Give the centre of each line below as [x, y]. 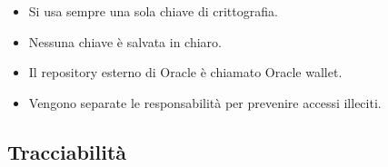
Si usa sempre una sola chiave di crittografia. [153, 11]
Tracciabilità [67, 151]
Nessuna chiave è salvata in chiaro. [125, 41]
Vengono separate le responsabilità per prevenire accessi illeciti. [205, 102]
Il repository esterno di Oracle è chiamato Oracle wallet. [185, 72]
